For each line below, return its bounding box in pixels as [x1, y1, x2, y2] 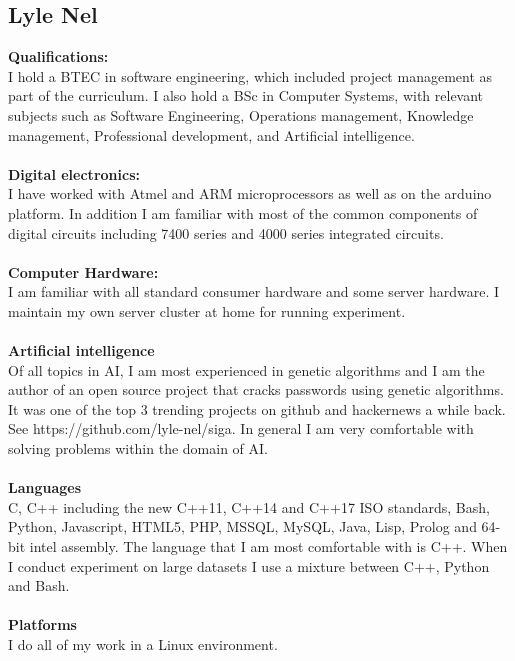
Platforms [8, 614, 77, 635]
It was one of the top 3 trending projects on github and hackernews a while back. [8, 398, 506, 419]
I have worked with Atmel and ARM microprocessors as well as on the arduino [8, 183, 492, 204]
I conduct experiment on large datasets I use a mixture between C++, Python [8, 555, 490, 576]
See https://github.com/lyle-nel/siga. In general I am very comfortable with [8, 418, 474, 439]
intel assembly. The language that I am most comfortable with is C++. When [29, 536, 508, 557]
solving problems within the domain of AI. [8, 438, 268, 459]
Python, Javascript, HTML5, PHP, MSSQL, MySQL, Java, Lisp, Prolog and [8, 516, 477, 537]
